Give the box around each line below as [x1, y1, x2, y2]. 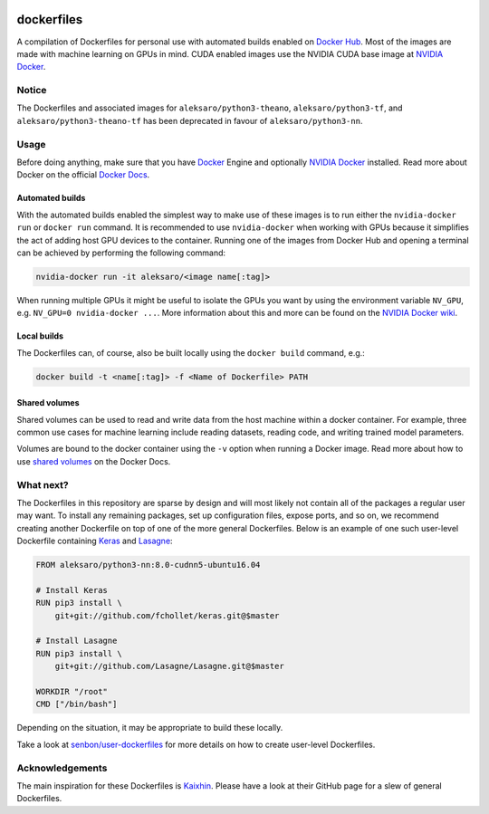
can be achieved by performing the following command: [16, 247, 226, 258]
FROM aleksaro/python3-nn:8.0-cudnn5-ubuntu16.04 [35, 560, 261, 570]
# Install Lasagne [35, 636, 118, 646]
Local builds [16, 330, 63, 341]
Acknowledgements [16, 761, 108, 774]
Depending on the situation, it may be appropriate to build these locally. [16, 723, 283, 733]
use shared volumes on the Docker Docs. [16, 455, 171, 466]
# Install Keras [35, 585, 109, 595]
